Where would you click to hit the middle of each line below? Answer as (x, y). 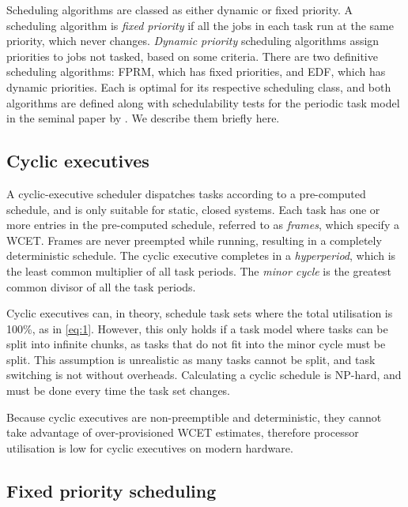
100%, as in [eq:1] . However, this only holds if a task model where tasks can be (197, 328)
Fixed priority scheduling (111, 490)
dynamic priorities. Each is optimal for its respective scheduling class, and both (199, 86)
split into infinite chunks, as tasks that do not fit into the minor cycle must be (196, 344)
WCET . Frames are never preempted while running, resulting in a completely (194, 240)
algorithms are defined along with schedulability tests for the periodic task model (203, 102)
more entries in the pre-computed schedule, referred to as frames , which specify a (203, 225)
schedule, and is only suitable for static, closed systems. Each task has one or (193, 209)
